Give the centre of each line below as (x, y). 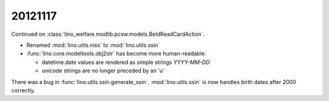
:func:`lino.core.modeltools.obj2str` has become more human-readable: (116, 54)
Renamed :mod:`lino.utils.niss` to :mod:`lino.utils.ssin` (93, 45)
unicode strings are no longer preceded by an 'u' (103, 71)
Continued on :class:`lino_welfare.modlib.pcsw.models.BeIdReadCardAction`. (108, 34)
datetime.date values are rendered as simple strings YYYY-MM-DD (126, 62)
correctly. (23, 90)
